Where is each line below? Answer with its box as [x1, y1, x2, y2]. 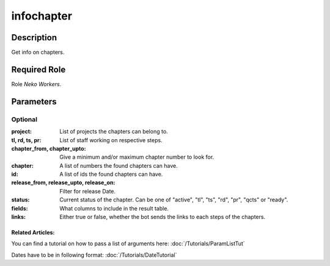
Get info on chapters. [11, 49, 65, 56]
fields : [11, 204, 28, 212]
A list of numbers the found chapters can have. [59, 162, 178, 169]
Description [11, 32, 57, 43]
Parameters [11, 96, 57, 107]
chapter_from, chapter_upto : [11, 145, 86, 152]
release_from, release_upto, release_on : [11, 179, 116, 186]
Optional [11, 115, 38, 123]
